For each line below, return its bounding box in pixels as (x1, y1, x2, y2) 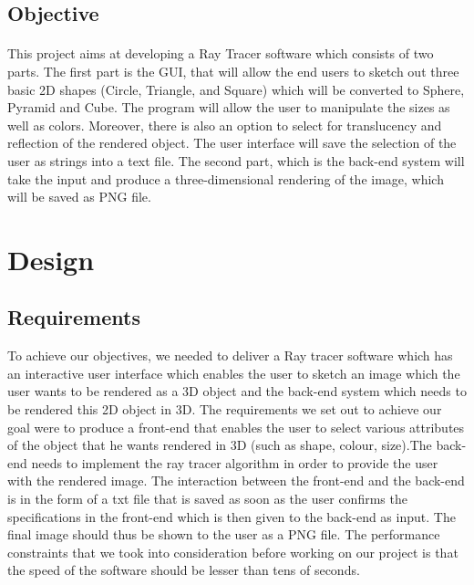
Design (7, 240, 95, 277)
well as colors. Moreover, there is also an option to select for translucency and (7, 115, 442, 134)
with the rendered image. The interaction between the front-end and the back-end (7, 471, 465, 490)
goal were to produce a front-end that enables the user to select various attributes (7, 417, 465, 436)
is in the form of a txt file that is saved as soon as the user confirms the (7, 489, 407, 508)
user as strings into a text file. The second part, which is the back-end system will (7, 151, 465, 170)
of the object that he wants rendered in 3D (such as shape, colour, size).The (7, 435, 432, 454)
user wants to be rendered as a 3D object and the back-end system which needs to (7, 381, 467, 401)
